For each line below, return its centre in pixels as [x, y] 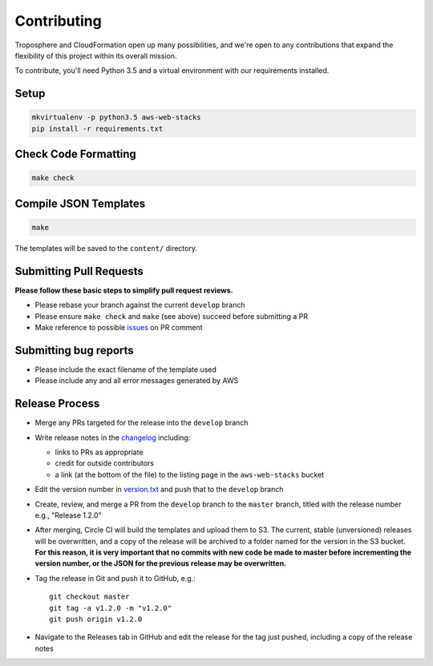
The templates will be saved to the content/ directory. [106, 248]
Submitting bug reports [74, 350]
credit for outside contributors [105, 463]
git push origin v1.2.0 [96, 620]
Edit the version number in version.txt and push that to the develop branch [159, 490]
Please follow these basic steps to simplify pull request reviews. [124, 290]
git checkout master [89, 597]
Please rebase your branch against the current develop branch [140, 305]
